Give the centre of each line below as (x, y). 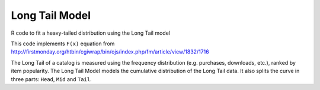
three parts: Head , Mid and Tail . (51, 79)
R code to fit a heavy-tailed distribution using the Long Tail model (90, 33)
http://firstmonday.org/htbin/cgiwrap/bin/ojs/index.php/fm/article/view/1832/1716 (110, 52)
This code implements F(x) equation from (63, 44)
